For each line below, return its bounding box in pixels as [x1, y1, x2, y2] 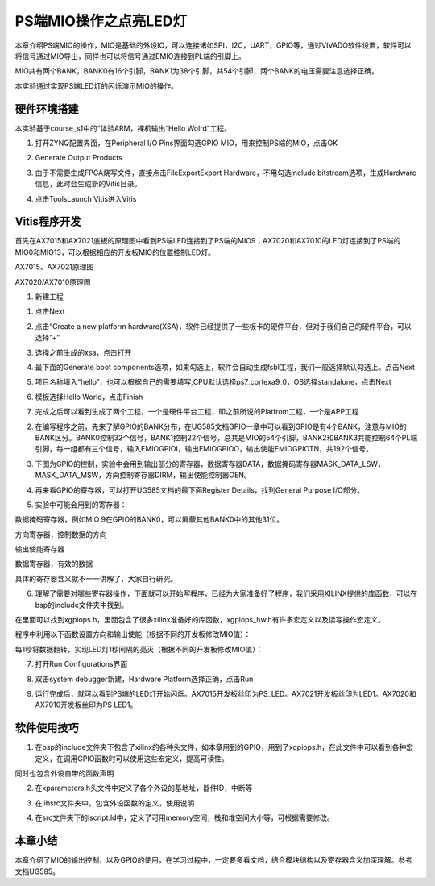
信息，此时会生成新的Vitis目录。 [35, 179, 142, 189]
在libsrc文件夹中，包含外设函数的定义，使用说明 [35, 798, 195, 808]
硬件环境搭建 [14, 102, 79, 116]
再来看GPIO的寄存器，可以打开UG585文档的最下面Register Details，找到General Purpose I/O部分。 [35, 485, 365, 495]
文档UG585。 [14, 867, 60, 876]
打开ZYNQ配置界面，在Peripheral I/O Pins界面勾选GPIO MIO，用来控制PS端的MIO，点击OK [35, 138, 338, 148]
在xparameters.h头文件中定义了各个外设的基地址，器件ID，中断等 [35, 783, 253, 793]
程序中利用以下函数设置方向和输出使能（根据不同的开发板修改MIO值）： [14, 630, 251, 639]
